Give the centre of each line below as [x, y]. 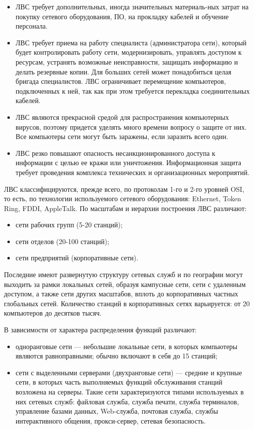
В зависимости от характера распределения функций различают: [100, 330]
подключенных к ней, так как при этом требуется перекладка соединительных [133, 90]
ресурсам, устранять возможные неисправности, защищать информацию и [127, 61]
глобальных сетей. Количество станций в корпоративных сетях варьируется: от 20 [127, 303]
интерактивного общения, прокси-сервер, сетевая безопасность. [111, 420]
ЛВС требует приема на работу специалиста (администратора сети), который [131, 42]
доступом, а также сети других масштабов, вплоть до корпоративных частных [121, 294]
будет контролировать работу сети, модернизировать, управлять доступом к [128, 52]
